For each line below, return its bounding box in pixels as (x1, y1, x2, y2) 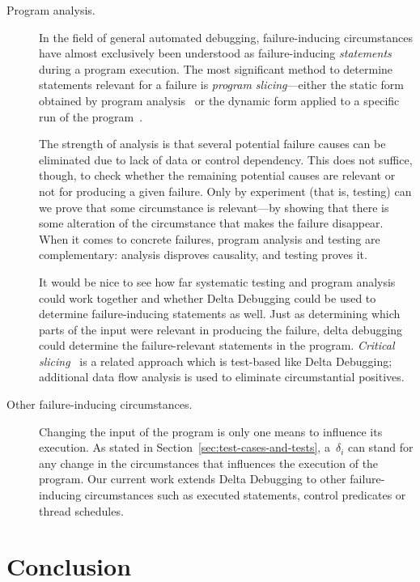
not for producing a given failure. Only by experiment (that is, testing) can (39, 182, 412, 199)
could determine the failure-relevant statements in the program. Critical (39, 337, 395, 354)
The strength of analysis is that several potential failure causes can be (39, 135, 386, 152)
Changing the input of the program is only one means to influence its (39, 423, 383, 440)
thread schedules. (39, 502, 124, 519)
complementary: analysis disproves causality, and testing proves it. (39, 246, 367, 263)
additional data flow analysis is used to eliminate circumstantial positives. (39, 368, 405, 385)
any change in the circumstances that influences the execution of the (39, 454, 379, 471)
